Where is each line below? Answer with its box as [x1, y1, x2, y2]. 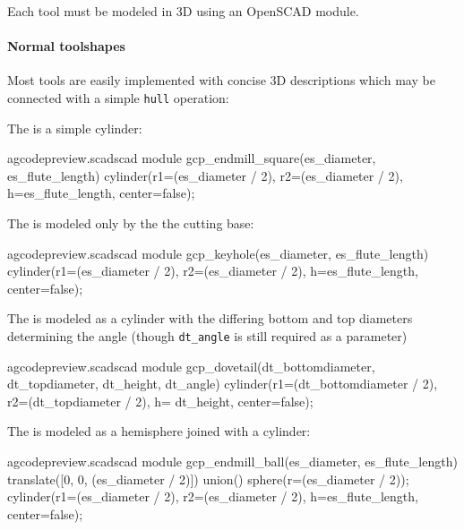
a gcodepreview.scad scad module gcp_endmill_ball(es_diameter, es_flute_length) [7, 452, 458, 471]
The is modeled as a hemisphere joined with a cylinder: [7, 422, 311, 440]
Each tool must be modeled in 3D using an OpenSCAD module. [7, 2, 359, 20]
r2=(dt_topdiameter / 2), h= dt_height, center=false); [7, 391, 314, 410]
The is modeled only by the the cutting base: [7, 214, 254, 233]
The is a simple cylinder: [7, 118, 142, 137]
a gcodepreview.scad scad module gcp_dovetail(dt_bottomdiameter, [7, 356, 375, 375]
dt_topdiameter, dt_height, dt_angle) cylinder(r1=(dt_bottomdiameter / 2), [7, 374, 438, 393]
